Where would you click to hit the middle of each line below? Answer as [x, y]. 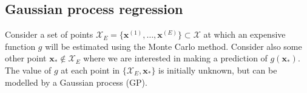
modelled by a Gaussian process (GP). [76, 82]
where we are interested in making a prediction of [175, 58]
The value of [28, 70]
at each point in [90, 70]
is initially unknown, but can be [218, 70]
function [20, 46]
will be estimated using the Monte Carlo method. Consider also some [174, 46]
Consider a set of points [49, 34]
